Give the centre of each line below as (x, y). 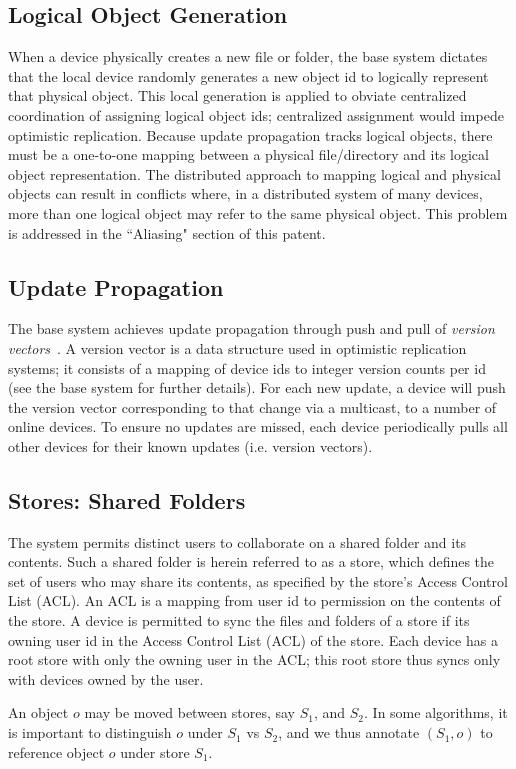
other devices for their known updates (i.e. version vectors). (190, 445)
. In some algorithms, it (436, 712)
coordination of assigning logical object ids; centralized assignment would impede (256, 114)
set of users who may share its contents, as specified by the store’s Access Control (258, 580)
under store (155, 751)
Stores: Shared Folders (127, 499)
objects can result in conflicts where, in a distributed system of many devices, (245, 193)
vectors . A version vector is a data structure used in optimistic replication (237, 347)
